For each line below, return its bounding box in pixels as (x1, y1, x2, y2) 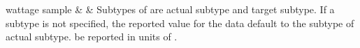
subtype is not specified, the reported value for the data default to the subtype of (6, 15, 354, 30)
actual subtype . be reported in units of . (6, 29, 178, 44)
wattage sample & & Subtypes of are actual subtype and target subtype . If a (6, 2, 335, 16)
